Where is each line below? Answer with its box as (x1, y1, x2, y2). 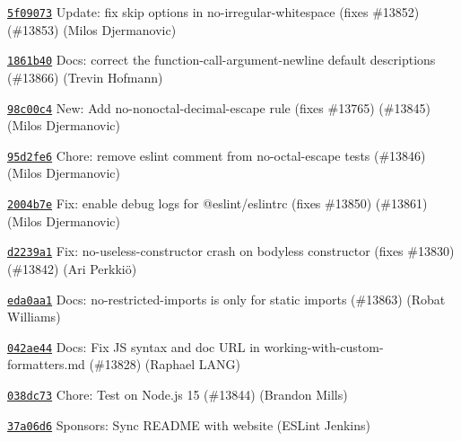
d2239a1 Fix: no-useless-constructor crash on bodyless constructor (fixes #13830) (7, 242, 455, 260)
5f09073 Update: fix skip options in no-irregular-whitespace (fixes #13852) (7, 3, 420, 21)
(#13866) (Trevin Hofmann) (7, 67, 163, 86)
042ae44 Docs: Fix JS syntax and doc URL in (7, 337, 260, 356)
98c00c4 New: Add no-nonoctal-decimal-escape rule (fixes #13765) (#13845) (7, 98, 431, 117)
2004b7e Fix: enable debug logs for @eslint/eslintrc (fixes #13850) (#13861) (7, 194, 428, 212)
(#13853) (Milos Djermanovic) (7, 20, 177, 39)
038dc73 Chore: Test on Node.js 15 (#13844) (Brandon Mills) (7, 385, 348, 403)
